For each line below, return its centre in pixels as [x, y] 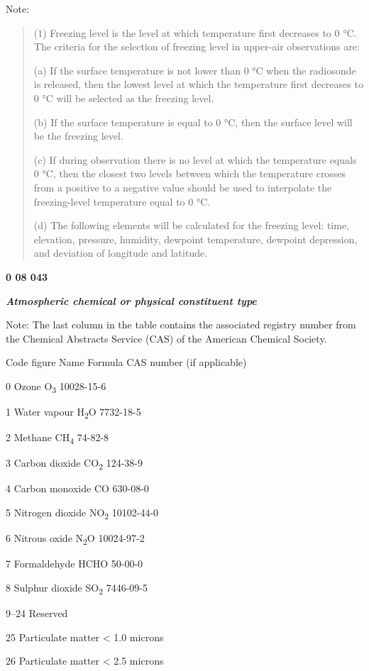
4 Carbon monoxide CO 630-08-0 [77, 488]
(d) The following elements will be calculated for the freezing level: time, [192, 225]
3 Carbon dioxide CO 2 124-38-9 [74, 464]
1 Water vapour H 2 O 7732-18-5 [73, 412]
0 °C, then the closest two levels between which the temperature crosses [190, 173]
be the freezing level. [78, 136]
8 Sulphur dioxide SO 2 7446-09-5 [77, 588]
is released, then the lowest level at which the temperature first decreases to [198, 84]
